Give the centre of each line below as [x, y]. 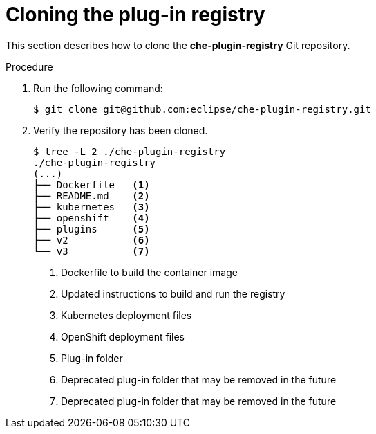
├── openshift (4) [92, 218]
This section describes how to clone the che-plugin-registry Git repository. [178, 45]
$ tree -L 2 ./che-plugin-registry [130, 151]
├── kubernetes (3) [92, 207]
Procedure [29, 66]
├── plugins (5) [92, 229]
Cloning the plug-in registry [135, 15]
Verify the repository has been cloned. [121, 130]
